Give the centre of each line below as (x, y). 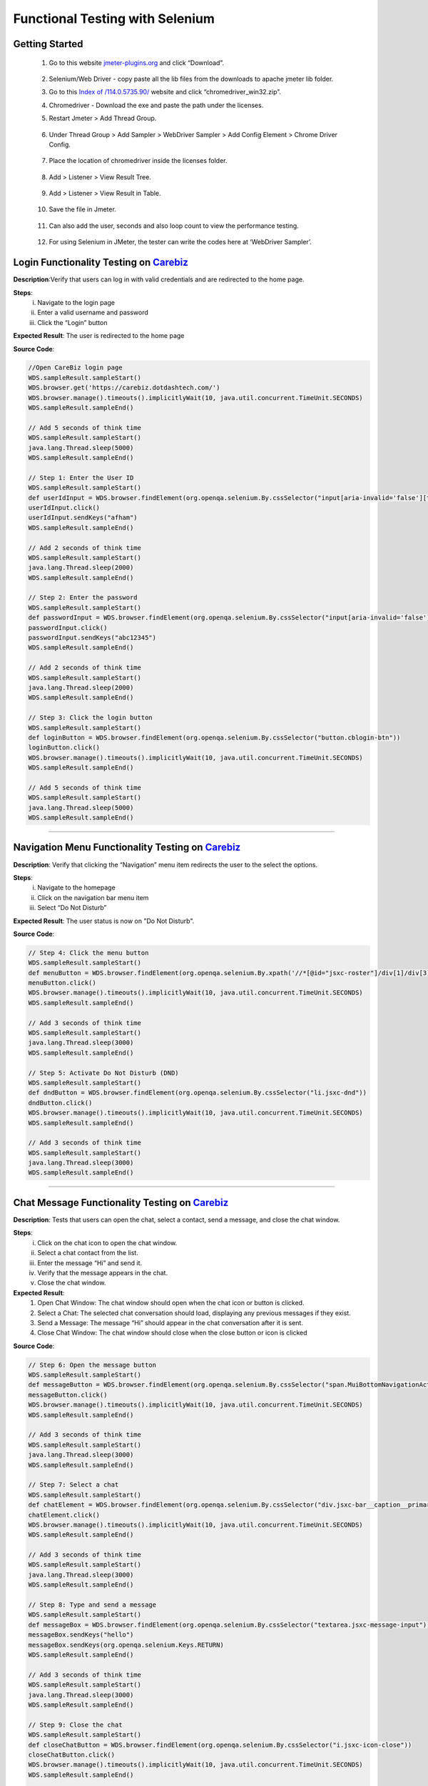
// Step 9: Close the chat (75, 1725)
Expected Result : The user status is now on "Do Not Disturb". (104, 921)
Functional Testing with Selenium (114, 19)
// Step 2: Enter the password (83, 598)
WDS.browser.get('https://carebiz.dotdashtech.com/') (124, 388)
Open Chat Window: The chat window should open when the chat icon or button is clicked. (171, 1303)
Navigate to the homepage (76, 888)
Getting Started (48, 44)
